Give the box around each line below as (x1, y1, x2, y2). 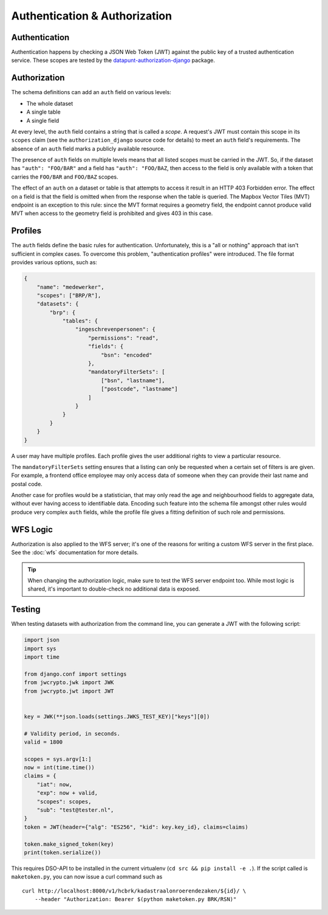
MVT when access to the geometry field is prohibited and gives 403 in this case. (11, 210, 213, 217)
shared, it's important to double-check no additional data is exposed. (27, 585, 200, 592)
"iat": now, (36, 781, 73, 788)
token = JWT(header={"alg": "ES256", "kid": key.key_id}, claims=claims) (24, 823, 248, 831)
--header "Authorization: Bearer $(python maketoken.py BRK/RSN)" (34, 896, 237, 903)
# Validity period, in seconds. (24, 730, 121, 737)
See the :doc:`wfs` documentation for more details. (11, 549, 139, 556)
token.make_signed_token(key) (24, 840, 114, 848)
